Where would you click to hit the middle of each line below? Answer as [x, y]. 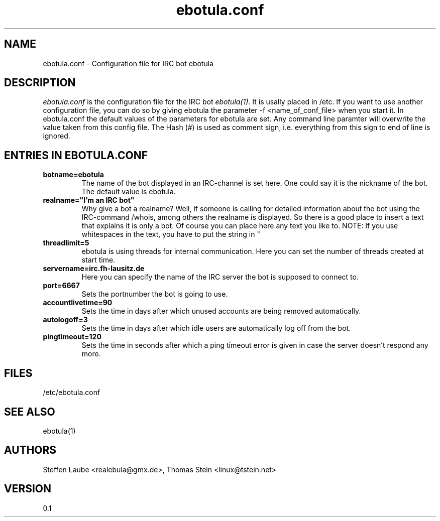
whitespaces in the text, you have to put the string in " [171, 234]
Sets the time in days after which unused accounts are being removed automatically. [221, 311]
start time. [98, 260]
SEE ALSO [30, 412]
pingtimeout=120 [72, 337]
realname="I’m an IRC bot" [89, 200]
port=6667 [61, 286]
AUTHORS [30, 450]
